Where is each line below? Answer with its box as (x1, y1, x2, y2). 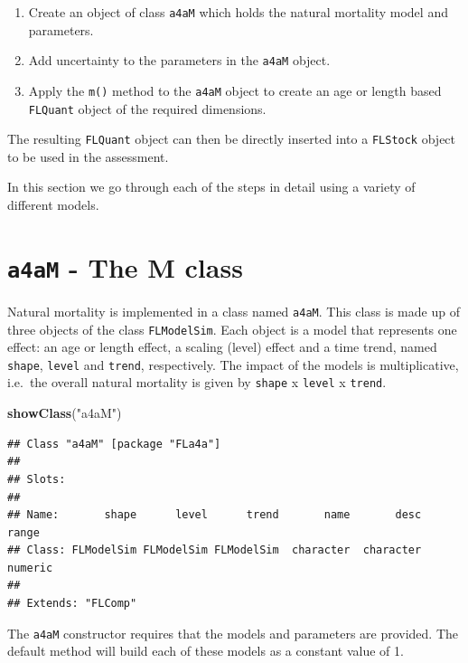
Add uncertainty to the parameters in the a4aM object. (28, 51, 331, 70)
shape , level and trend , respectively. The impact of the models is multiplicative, (7, 355, 459, 374)
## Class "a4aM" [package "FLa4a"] (7, 437, 221, 450)
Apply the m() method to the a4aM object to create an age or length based (28, 81, 442, 99)
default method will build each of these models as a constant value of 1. (7, 641, 404, 660)
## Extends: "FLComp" (7, 597, 137, 611)
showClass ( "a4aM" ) (7, 403, 122, 422)
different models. (7, 195, 99, 214)
